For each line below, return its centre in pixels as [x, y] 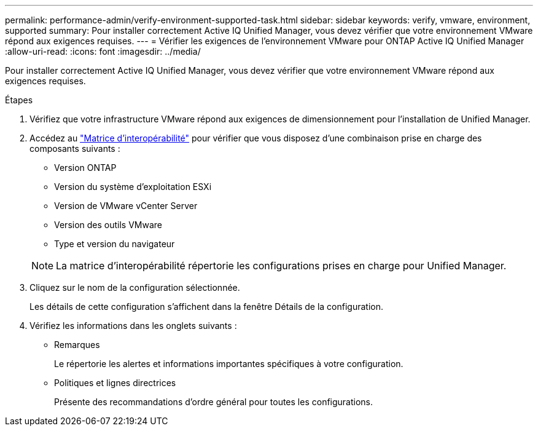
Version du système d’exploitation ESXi [133, 187]
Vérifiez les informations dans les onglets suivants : [133, 326]
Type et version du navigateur [115, 244]
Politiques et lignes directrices [115, 383]
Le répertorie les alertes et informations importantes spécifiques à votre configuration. [229, 364]
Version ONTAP [85, 168]
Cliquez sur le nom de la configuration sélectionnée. [135, 287]
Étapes [19, 100]
